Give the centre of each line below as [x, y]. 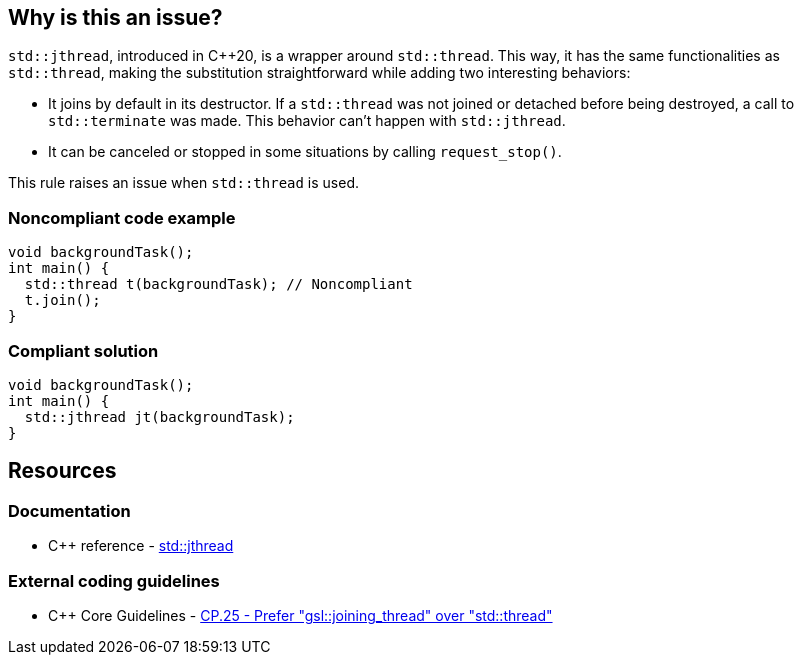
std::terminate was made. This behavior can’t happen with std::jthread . [307, 121]
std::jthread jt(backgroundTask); [159, 416]
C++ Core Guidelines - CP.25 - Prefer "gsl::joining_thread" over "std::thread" [300, 615]
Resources [62, 471]
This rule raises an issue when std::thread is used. [184, 183]
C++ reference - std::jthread [141, 546]
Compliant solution [83, 350]
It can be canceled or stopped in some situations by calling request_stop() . [305, 152]
